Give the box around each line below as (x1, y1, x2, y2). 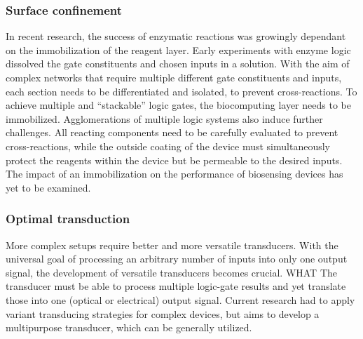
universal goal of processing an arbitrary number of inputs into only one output (6, 251, 348, 266)
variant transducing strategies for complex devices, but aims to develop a (6, 306, 320, 321)
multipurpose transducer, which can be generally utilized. (6, 320, 252, 335)
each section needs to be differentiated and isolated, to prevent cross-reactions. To (6, 84, 357, 98)
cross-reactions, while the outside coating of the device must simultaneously (6, 138, 330, 153)
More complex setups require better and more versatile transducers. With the (6, 237, 338, 252)
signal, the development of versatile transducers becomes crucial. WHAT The (6, 265, 338, 279)
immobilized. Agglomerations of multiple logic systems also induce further (6, 111, 323, 126)
